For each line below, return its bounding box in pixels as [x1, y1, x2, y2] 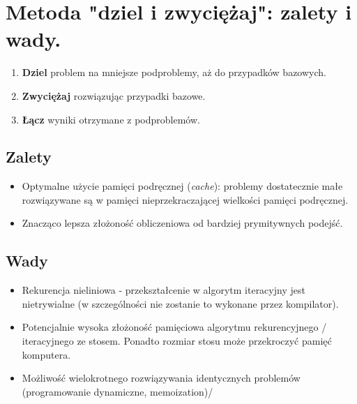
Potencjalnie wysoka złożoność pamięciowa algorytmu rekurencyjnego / [22, 320, 327, 334]
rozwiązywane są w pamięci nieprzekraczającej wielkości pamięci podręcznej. [22, 192, 349, 207]
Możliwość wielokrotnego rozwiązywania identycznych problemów [22, 371, 301, 385]
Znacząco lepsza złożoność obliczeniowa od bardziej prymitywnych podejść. [22, 216, 343, 230]
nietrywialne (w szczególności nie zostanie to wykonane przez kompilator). [22, 296, 339, 311]
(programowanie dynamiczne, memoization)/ [22, 384, 213, 398]
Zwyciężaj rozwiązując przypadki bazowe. [22, 88, 206, 103]
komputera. [22, 347, 71, 361]
